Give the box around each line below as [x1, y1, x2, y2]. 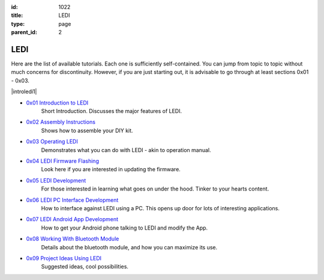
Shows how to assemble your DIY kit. [41, 127, 133, 134]
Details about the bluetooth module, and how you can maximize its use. [41, 243, 218, 251]
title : [11, 12, 23, 19]
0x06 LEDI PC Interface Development [26, 196, 119, 204]
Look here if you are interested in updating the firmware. [41, 166, 181, 173]
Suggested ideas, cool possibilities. [41, 263, 129, 270]
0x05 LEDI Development [26, 177, 86, 184]
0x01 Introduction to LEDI [26, 99, 89, 106]
